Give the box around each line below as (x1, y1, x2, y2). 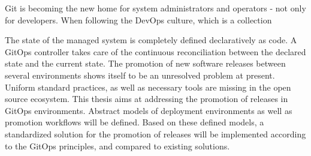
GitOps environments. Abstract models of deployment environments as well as (5, 104, 292, 116)
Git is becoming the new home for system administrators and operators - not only (5, 2, 306, 14)
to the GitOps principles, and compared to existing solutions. (5, 139, 230, 152)
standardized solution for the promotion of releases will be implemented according (5, 127, 306, 140)
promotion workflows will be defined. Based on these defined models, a (5, 116, 264, 128)
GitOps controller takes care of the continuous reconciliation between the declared (5, 45, 306, 58)
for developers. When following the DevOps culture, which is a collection (5, 13, 272, 26)
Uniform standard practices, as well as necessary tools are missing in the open (5, 80, 291, 93)
